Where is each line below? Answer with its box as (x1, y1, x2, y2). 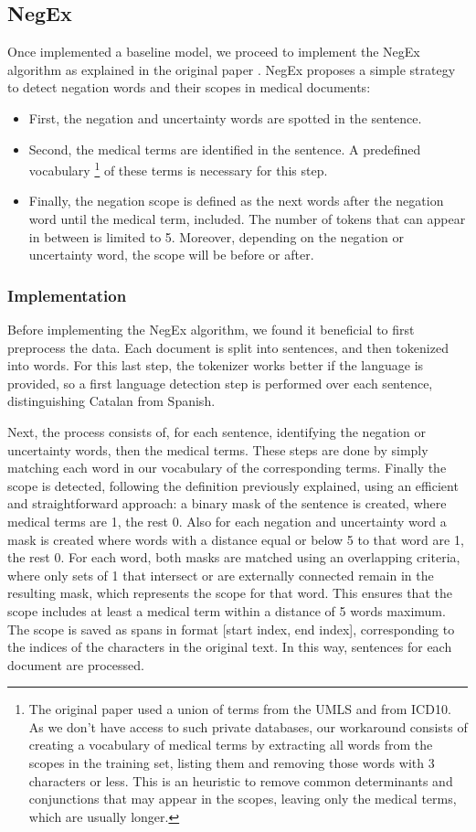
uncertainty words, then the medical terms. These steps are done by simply (7, 440, 428, 459)
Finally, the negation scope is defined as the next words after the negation (28, 191, 444, 210)
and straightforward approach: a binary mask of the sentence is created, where (7, 494, 447, 513)
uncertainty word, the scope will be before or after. (28, 245, 314, 264)
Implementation (7, 283, 127, 306)
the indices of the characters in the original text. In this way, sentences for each (7, 637, 452, 656)
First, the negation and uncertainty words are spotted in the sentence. (28, 108, 422, 127)
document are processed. (7, 655, 144, 674)
